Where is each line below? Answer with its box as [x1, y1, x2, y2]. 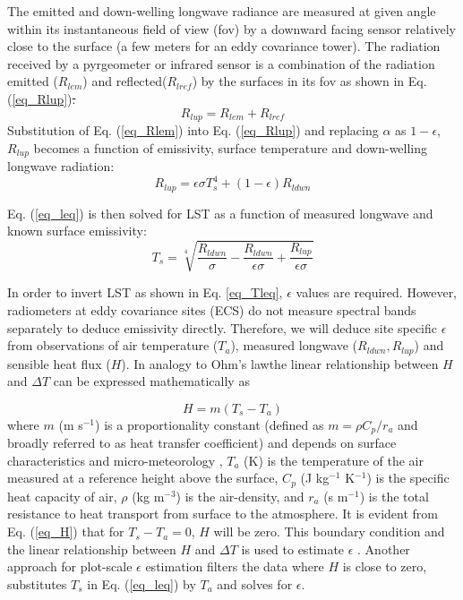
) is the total [359, 486, 429, 505]
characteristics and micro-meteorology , [7, 450, 223, 469]
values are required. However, [296, 283, 458, 302]
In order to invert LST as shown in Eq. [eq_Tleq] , [7, 283, 283, 302]
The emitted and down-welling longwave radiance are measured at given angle [7, 2, 436, 20]
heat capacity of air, [7, 486, 117, 505]
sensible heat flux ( [7, 354, 111, 373]
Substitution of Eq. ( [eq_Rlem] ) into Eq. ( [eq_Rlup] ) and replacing [7, 121, 379, 140]
